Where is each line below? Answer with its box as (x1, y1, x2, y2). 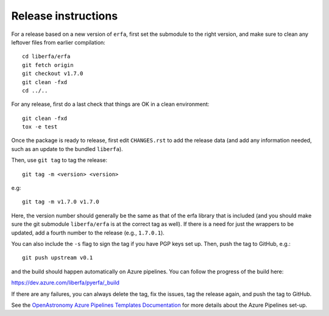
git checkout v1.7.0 (22, 70, 83, 77)
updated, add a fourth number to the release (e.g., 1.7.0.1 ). (11, 229, 164, 236)
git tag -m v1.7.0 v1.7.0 (22, 198, 100, 205)
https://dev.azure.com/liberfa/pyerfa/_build (11, 279, 120, 286)
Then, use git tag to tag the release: (11, 156, 108, 164)
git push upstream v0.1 (22, 255, 93, 261)
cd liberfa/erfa (22, 53, 71, 60)
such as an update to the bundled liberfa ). (11, 145, 123, 152)
